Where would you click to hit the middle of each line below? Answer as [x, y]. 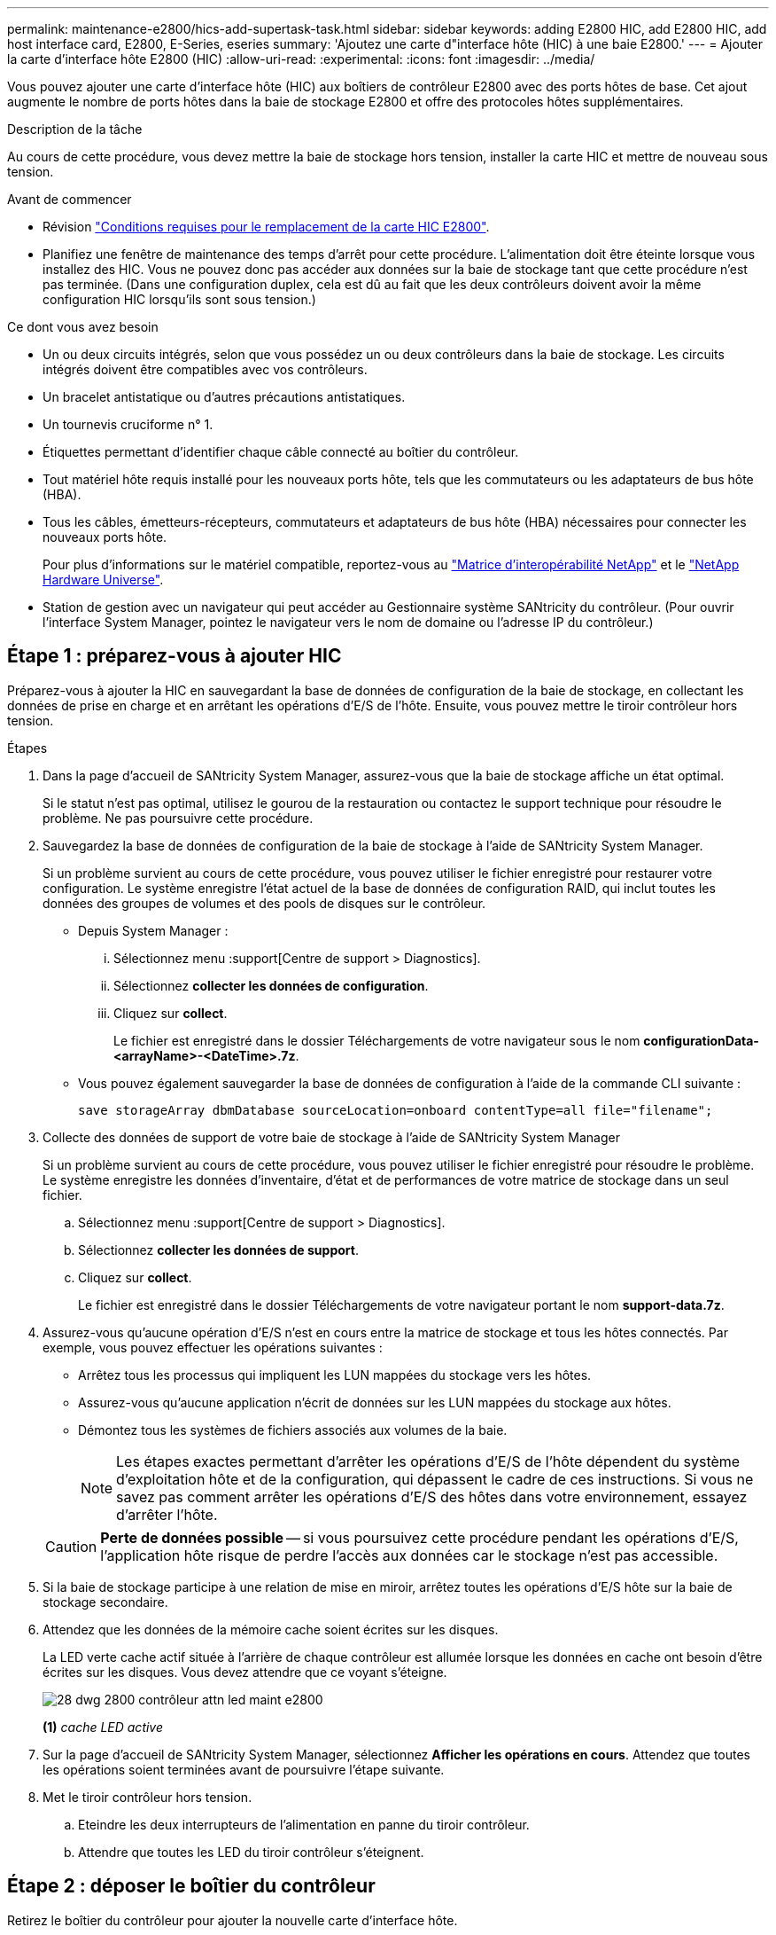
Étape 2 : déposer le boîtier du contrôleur [191, 1886]
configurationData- [701, 1040]
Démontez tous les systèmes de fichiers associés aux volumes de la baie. [293, 1430]
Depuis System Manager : [153, 930]
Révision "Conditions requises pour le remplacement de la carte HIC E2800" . [266, 227]
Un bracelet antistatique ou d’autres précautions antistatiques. [224, 397]
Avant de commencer [70, 199]
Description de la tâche [75, 129]
